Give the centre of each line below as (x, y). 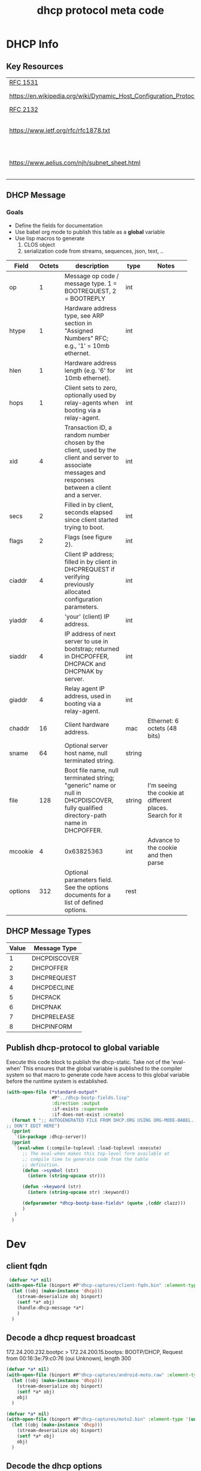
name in (76, 823)
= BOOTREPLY (85, 298)
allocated (78, 592)
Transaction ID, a (89, 427)
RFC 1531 (24, 83)
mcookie (22, 851)
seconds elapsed (89, 512)
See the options (87, 887)
